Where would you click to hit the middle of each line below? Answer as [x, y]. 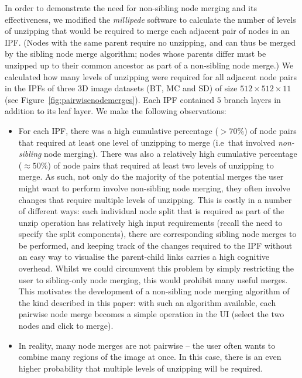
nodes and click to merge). [66, 326]
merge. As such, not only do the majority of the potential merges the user [151, 176]
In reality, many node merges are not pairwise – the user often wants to [147, 345]
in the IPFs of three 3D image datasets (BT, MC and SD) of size [121, 88]
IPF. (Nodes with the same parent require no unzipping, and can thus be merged [150, 42]
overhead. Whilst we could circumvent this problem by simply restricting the [156, 268]
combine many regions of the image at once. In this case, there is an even [150, 357]
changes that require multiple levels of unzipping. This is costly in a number [155, 199]
